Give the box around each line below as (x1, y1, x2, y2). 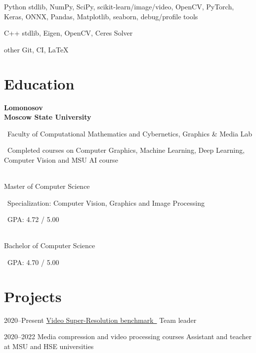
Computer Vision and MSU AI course (4, 154, 118, 165)
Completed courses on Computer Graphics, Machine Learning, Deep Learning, (7, 145, 245, 155)
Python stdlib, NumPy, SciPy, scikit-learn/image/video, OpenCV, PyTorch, (4, 1, 234, 11)
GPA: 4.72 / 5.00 (7, 214, 59, 224)
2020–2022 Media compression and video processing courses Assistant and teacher (4, 331, 252, 342)
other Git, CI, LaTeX (4, 44, 69, 54)
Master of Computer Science (4, 181, 90, 191)
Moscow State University (4, 112, 91, 122)
